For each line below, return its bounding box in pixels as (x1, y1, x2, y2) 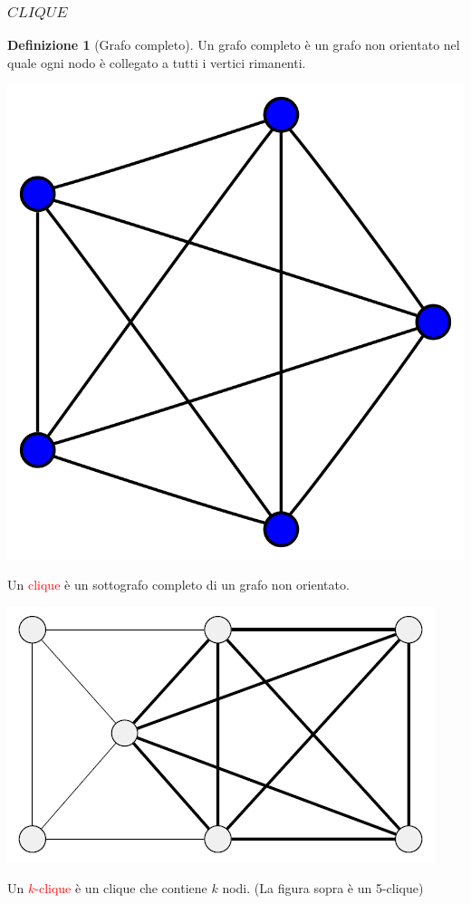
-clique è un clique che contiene (34, 879, 207, 898)
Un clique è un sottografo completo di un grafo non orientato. (7, 575, 350, 594)
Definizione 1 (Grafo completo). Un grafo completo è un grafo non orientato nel (7, 35, 460, 54)
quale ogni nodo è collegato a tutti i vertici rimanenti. (7, 53, 306, 72)
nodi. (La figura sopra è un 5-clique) (222, 879, 424, 898)
